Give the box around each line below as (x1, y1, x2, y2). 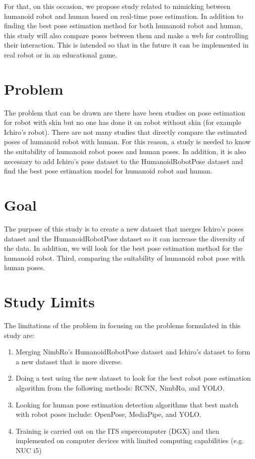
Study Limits (4, 291, 95, 312)
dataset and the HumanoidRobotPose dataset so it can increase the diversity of (4, 233, 245, 243)
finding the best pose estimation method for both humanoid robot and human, (4, 20, 243, 31)
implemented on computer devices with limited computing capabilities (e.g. (15, 435, 244, 446)
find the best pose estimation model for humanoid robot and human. (4, 166, 212, 176)
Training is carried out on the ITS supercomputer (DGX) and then (15, 425, 219, 436)
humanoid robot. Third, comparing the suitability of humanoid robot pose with (4, 252, 245, 263)
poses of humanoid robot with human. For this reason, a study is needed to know (4, 136, 251, 147)
